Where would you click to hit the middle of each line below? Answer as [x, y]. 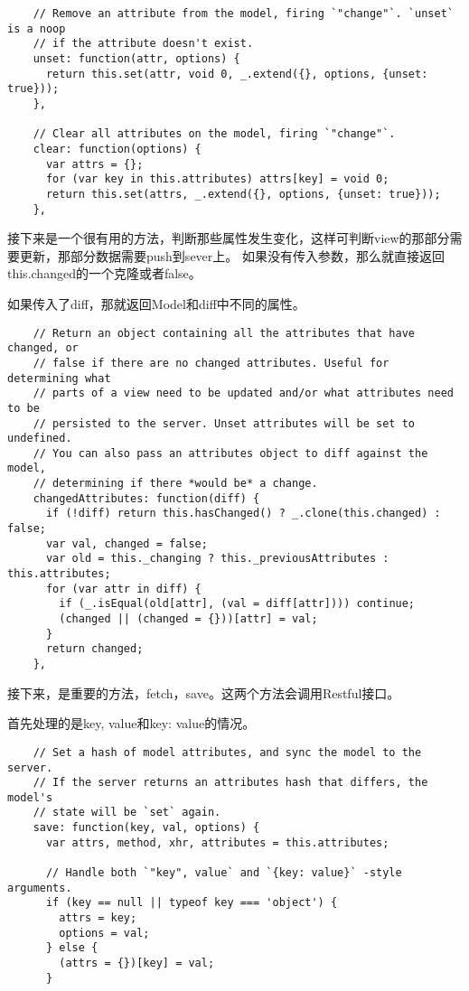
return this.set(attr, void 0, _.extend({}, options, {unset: [237, 74]
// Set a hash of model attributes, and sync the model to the [227, 752]
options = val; [104, 933]
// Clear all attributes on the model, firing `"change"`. [214, 134]
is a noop [37, 28]
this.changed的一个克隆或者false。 [104, 273]
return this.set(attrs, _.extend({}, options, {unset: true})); [243, 194]
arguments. [40, 888]
